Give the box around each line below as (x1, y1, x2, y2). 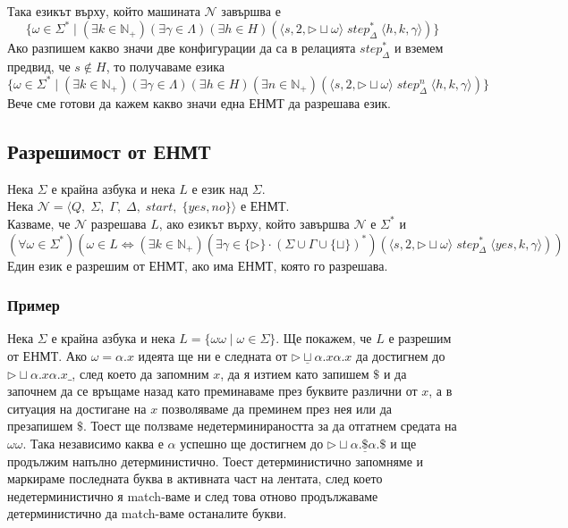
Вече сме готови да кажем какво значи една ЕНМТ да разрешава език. (7, 93, 391, 112)
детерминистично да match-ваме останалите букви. (7, 504, 287, 523)
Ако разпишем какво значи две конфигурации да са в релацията (7, 38, 356, 57)
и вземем (394, 38, 444, 57)
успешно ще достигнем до (180, 433, 324, 452)
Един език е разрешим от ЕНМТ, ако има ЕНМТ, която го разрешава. (7, 256, 388, 274)
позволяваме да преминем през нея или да (161, 398, 393, 417)
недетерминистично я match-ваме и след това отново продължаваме (7, 486, 378, 505)
